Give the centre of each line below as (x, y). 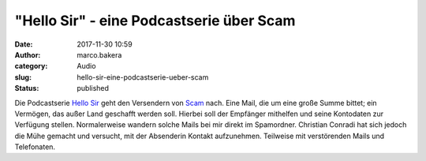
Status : (27, 88)
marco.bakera (99, 54)
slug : (23, 77)
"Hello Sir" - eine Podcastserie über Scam (155, 21)
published (93, 88)
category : (31, 66)
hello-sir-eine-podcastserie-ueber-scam (143, 77)
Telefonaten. (35, 147)
